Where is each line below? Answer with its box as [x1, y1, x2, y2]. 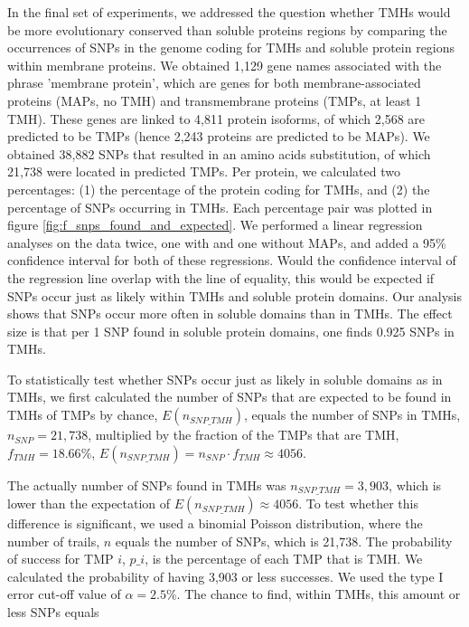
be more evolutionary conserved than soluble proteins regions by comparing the [7, 20, 447, 39]
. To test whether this [298, 494, 418, 513]
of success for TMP [7, 549, 114, 568]
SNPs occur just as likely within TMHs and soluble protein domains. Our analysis [7, 286, 463, 305]
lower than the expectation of [7, 494, 171, 513]
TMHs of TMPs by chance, [7, 405, 158, 424]
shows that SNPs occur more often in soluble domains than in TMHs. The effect [7, 304, 453, 323]
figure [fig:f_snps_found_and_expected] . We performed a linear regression [7, 215, 423, 234]
